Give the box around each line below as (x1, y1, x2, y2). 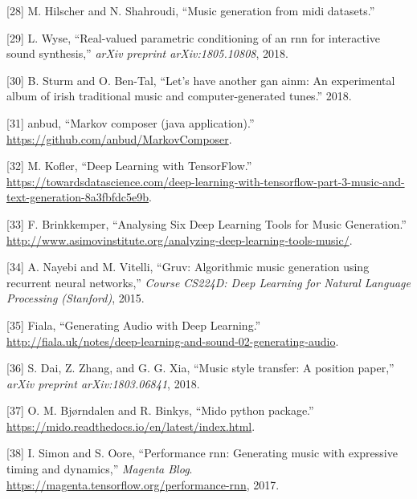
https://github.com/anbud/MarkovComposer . (6, 130, 232, 147)
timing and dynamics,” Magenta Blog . (6, 460, 193, 477)
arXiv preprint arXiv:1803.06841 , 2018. (6, 375, 200, 391)
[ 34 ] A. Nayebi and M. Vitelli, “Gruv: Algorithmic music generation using (6, 258, 370, 275)
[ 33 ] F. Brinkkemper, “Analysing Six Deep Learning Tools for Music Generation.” (6, 215, 407, 232)
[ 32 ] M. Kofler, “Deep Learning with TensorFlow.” (6, 157, 252, 174)
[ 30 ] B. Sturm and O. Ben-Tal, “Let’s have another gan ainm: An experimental (6, 71, 395, 88)
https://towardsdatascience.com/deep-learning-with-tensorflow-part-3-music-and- (6, 172, 405, 189)
